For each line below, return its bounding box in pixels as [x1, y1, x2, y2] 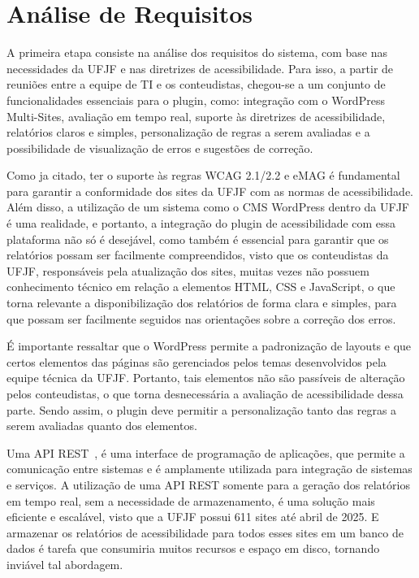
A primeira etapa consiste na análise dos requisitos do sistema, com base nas [6, 44, 388, 61]
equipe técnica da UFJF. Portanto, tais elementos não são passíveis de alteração [6, 369, 405, 386]
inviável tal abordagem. [6, 555, 123, 572]
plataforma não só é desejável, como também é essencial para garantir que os [6, 230, 389, 247]
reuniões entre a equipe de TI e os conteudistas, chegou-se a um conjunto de [6, 76, 386, 93]
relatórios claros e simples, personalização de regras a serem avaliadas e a [6, 124, 370, 141]
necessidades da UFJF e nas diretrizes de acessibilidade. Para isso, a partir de [6, 59, 394, 76]
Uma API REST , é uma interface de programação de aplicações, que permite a [6, 444, 405, 461]
